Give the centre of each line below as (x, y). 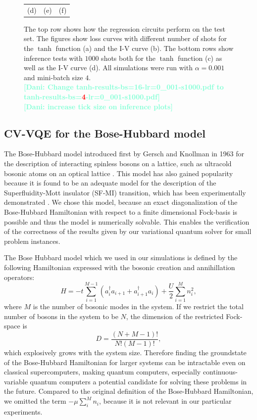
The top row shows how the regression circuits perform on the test (125, 28)
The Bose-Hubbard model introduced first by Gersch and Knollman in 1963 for (124, 154)
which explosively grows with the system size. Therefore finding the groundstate (125, 352)
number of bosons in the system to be (61, 316)
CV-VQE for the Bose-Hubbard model (105, 133)
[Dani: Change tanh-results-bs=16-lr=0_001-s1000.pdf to (124, 87)
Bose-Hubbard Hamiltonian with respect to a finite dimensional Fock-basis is (121, 211)
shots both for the (128, 58)
